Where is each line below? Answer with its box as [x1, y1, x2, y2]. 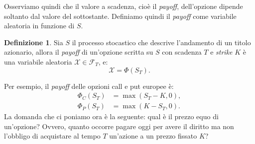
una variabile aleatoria [4, 56, 72, 67]
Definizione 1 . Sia [4, 37, 63, 47]
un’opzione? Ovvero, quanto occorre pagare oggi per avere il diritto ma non [4, 121, 234, 131]
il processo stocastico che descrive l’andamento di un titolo [72, 37, 251, 47]
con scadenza [162, 47, 202, 57]
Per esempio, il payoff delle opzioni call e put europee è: [4, 80, 174, 91]
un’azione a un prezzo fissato [109, 131, 197, 141]
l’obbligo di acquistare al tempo [4, 131, 101, 141]
